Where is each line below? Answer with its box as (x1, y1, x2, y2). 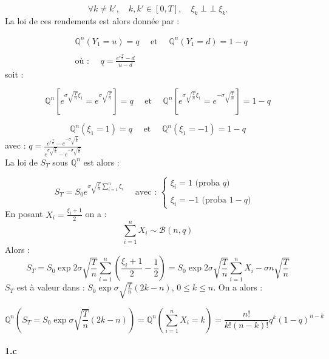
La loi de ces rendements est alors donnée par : (5, 14, 180, 27)
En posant (5, 207, 43, 220)
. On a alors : (213, 281, 263, 294)
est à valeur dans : (16, 281, 85, 294)
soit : (5, 67, 24, 80)
